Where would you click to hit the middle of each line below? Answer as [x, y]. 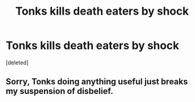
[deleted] [17, 62]
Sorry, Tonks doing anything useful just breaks [97, 82]
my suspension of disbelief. [60, 91]
